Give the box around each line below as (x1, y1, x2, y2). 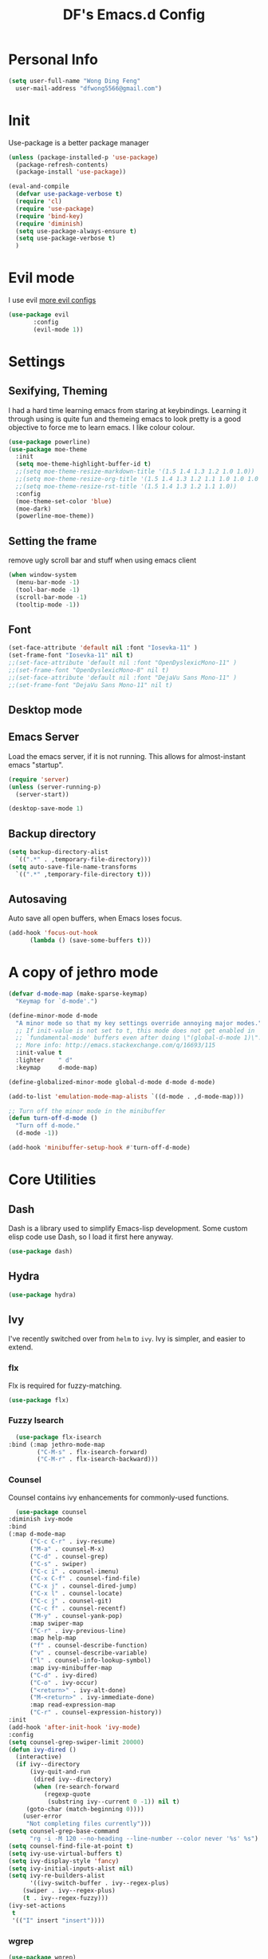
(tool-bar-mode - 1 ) (15, 586, 81, 594)
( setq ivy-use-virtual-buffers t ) (8, 1850, 124, 1858)
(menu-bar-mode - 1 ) (15, 578, 81, 586)
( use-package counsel (15, 1508, 88, 1516)
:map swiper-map (29, 1619, 84, 1627)
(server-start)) (15, 790, 69, 798)
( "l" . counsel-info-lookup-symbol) (29, 1656, 152, 1665)
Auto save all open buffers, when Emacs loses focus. (8, 913, 182, 924)
